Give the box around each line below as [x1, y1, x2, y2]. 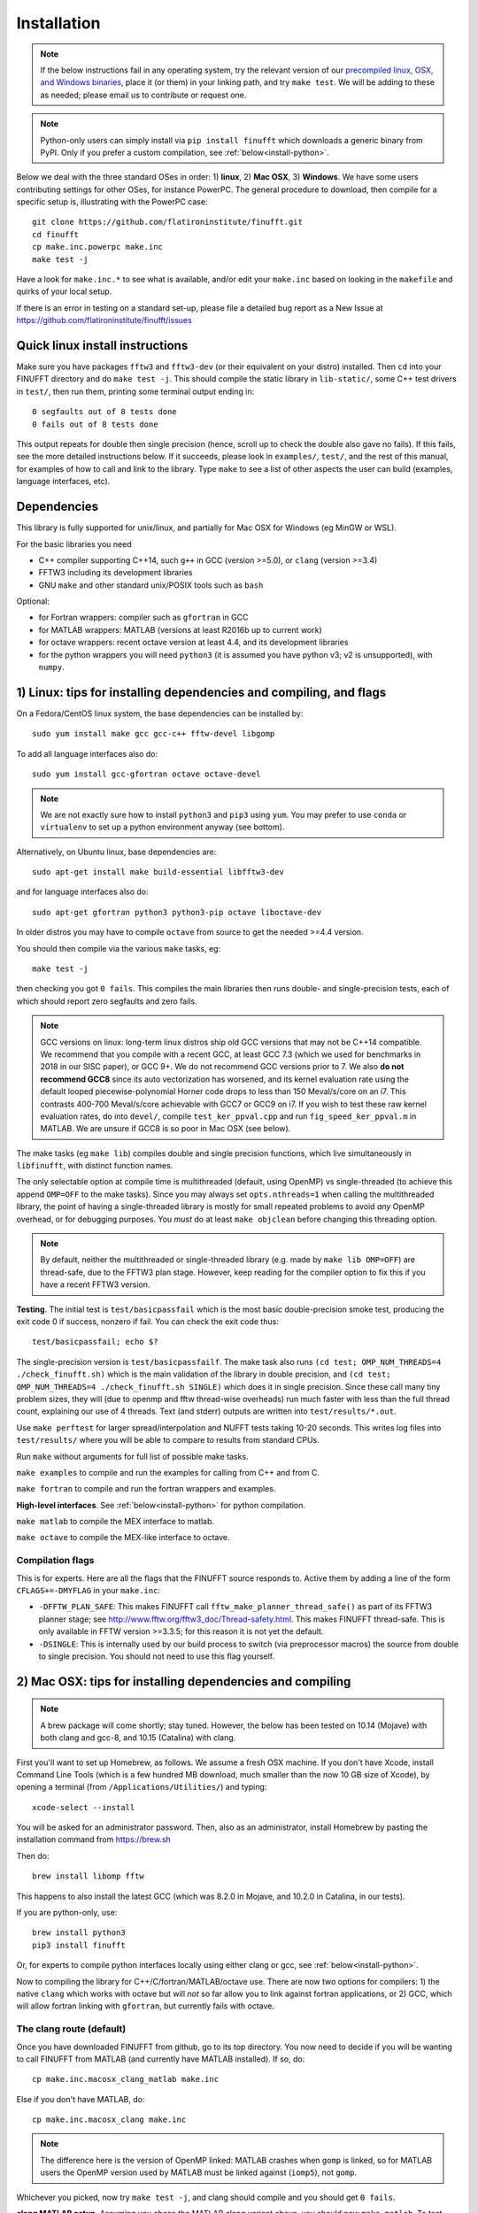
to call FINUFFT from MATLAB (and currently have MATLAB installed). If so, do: [16, 2054, 305, 2064]
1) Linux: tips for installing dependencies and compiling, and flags [16, 684, 387, 699]
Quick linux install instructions [16, 338, 189, 353]
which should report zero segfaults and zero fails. [16, 996, 198, 1006]
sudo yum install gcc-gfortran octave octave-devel [32, 769, 261, 779]
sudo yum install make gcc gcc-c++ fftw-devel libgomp [32, 729, 275, 739]
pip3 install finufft [32, 1939, 126, 1950]
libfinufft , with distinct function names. [16, 1160, 173, 1171]
